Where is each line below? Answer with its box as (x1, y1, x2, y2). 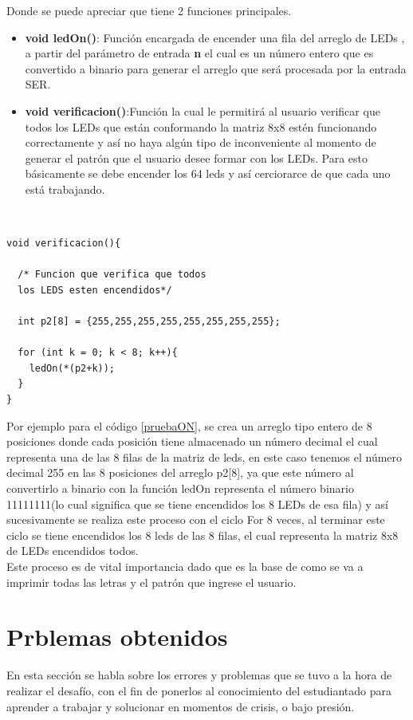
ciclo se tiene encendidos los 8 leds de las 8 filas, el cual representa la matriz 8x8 (6, 526, 399, 543)
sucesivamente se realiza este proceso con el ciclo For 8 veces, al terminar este (6, 511, 385, 528)
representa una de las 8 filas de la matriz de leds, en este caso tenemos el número (6, 448, 403, 465)
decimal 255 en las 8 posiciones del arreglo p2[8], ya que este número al (6, 464, 354, 481)
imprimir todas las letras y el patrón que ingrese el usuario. (6, 573, 297, 590)
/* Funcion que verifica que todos (18, 269, 206, 281)
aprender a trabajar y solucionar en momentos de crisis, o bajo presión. (6, 698, 355, 714)
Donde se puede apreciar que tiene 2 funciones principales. (6, 2, 292, 18)
